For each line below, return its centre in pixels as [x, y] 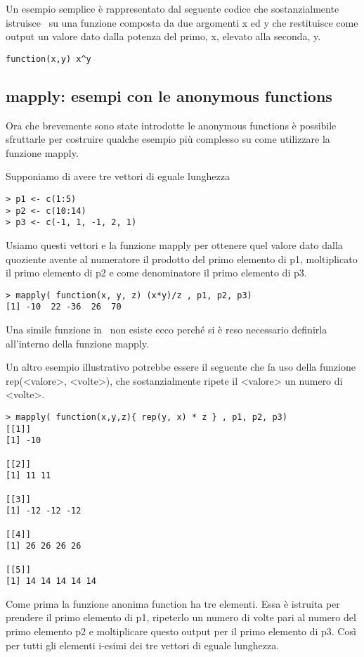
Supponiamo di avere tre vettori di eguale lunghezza [118, 176]
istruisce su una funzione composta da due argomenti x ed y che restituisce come [182, 22]
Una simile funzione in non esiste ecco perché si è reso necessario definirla [167, 330]
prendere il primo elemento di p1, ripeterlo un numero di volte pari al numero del [181, 617]
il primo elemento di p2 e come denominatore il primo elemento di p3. [156, 273]
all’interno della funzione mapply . [77, 343]
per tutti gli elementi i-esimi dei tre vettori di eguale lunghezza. [143, 645]
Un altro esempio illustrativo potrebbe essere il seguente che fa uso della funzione [181, 367]
